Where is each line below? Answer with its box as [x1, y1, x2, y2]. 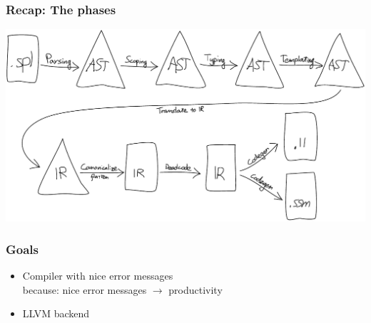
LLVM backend [22, 306, 90, 321]
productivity [168, 282, 223, 297]
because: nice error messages [22, 282, 147, 297]
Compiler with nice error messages [22, 268, 173, 283]
